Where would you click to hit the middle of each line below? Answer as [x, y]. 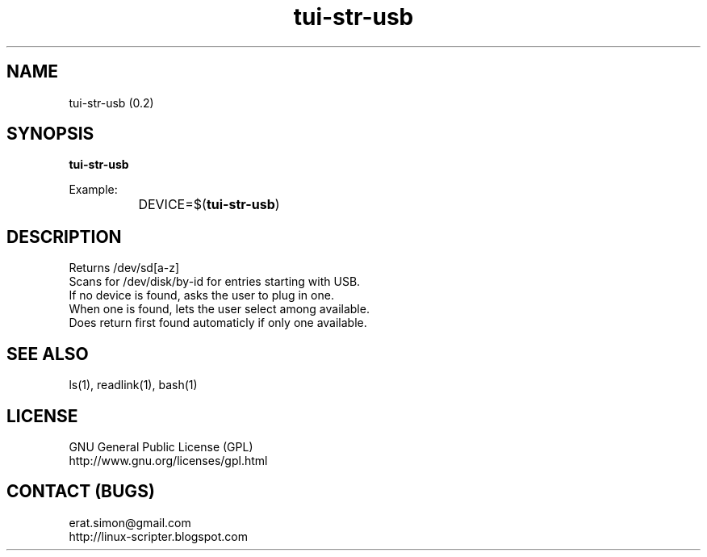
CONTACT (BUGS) [81, 492]
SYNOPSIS [50, 134]
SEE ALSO [48, 354]
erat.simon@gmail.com [130, 522]
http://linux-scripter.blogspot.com [158, 536]
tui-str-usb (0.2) [111, 103]
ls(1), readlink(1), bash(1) [133, 385]
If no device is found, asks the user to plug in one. [201, 295]
